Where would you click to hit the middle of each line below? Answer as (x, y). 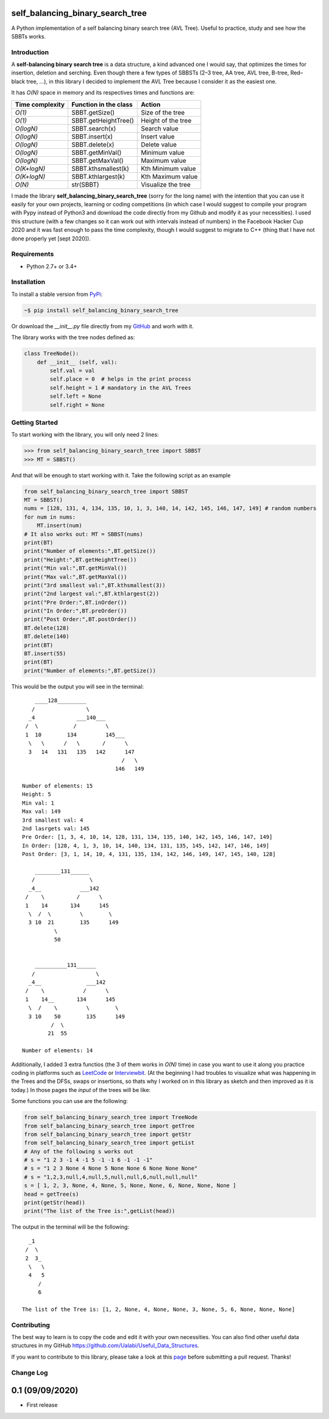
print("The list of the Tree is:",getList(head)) (100, 1211)
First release (42, 1405)
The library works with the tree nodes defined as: (73, 337)
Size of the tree (163, 112)
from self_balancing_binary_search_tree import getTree (109, 1126)
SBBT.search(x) (94, 128)
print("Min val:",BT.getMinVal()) (76, 568)
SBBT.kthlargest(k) (98, 176)
